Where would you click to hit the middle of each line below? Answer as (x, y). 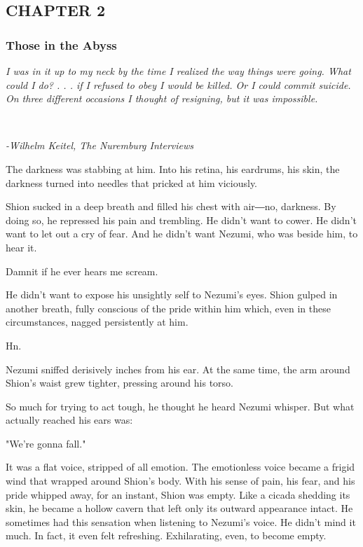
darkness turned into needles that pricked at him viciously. (132, 182)
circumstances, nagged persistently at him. (97, 322)
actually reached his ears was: (69, 420)
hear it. (21, 247)
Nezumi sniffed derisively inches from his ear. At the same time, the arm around (178, 369)
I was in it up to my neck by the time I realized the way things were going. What (178, 71)
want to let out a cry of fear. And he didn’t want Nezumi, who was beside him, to (182, 234)
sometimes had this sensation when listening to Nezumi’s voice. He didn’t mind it (181, 521)
